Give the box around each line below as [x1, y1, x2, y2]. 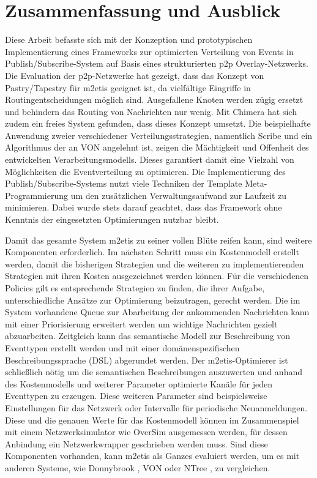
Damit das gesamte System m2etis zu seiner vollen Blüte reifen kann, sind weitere [5, 233, 312, 246]
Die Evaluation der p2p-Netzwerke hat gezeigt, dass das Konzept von [5, 69, 264, 81]
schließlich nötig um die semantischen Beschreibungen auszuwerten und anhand [5, 365, 302, 378]
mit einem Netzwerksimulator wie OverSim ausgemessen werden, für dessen [5, 425, 288, 438]
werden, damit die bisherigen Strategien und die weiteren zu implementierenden [5, 257, 304, 270]
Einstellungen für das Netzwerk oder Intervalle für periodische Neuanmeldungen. [5, 401, 308, 414]
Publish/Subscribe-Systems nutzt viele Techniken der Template [5, 177, 242, 190]
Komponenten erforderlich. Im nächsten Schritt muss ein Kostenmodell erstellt [5, 245, 299, 258]
